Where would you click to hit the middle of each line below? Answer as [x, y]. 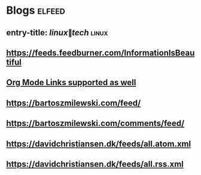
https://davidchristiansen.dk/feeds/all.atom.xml [99, 144]
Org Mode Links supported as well [71, 82]
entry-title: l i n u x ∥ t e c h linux [57, 33]
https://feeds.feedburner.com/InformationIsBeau [100, 52]
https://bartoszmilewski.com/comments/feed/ [95, 123]
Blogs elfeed [36, 10]
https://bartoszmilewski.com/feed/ [74, 103]
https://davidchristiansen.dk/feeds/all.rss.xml [95, 164]
